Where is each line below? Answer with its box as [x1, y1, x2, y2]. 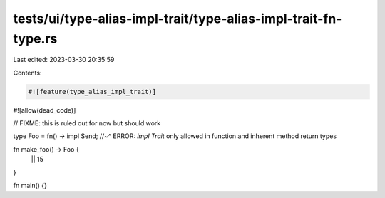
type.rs [13, 31, 58, 46]
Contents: [13, 68, 42, 77]
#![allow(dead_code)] [13, 105, 76, 114]
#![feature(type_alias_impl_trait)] [28, 88, 157, 95]
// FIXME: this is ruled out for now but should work [13, 119, 161, 127]
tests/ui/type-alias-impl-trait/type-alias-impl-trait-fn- [13, 11, 342, 26]
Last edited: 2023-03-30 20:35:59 [13, 56, 115, 64]
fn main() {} [13, 182, 48, 190]
